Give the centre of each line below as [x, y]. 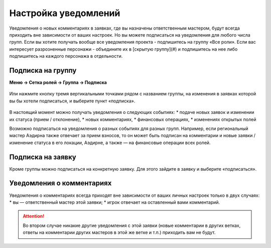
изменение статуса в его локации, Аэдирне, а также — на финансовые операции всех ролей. [110, 143]
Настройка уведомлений [65, 13]
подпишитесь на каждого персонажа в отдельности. [66, 56]
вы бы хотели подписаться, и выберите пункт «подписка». [72, 101]
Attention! [34, 216]
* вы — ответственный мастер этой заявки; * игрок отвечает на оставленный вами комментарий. [115, 202]
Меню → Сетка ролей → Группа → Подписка [58, 82]
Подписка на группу [43, 70]
